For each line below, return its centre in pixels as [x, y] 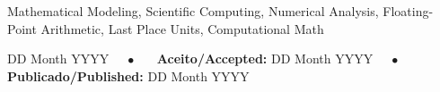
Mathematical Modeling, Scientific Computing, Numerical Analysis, [193, 11]
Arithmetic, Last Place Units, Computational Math [182, 28]
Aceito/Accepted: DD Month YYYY [265, 59]
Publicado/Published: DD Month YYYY [128, 75]
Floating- [408, 11]
